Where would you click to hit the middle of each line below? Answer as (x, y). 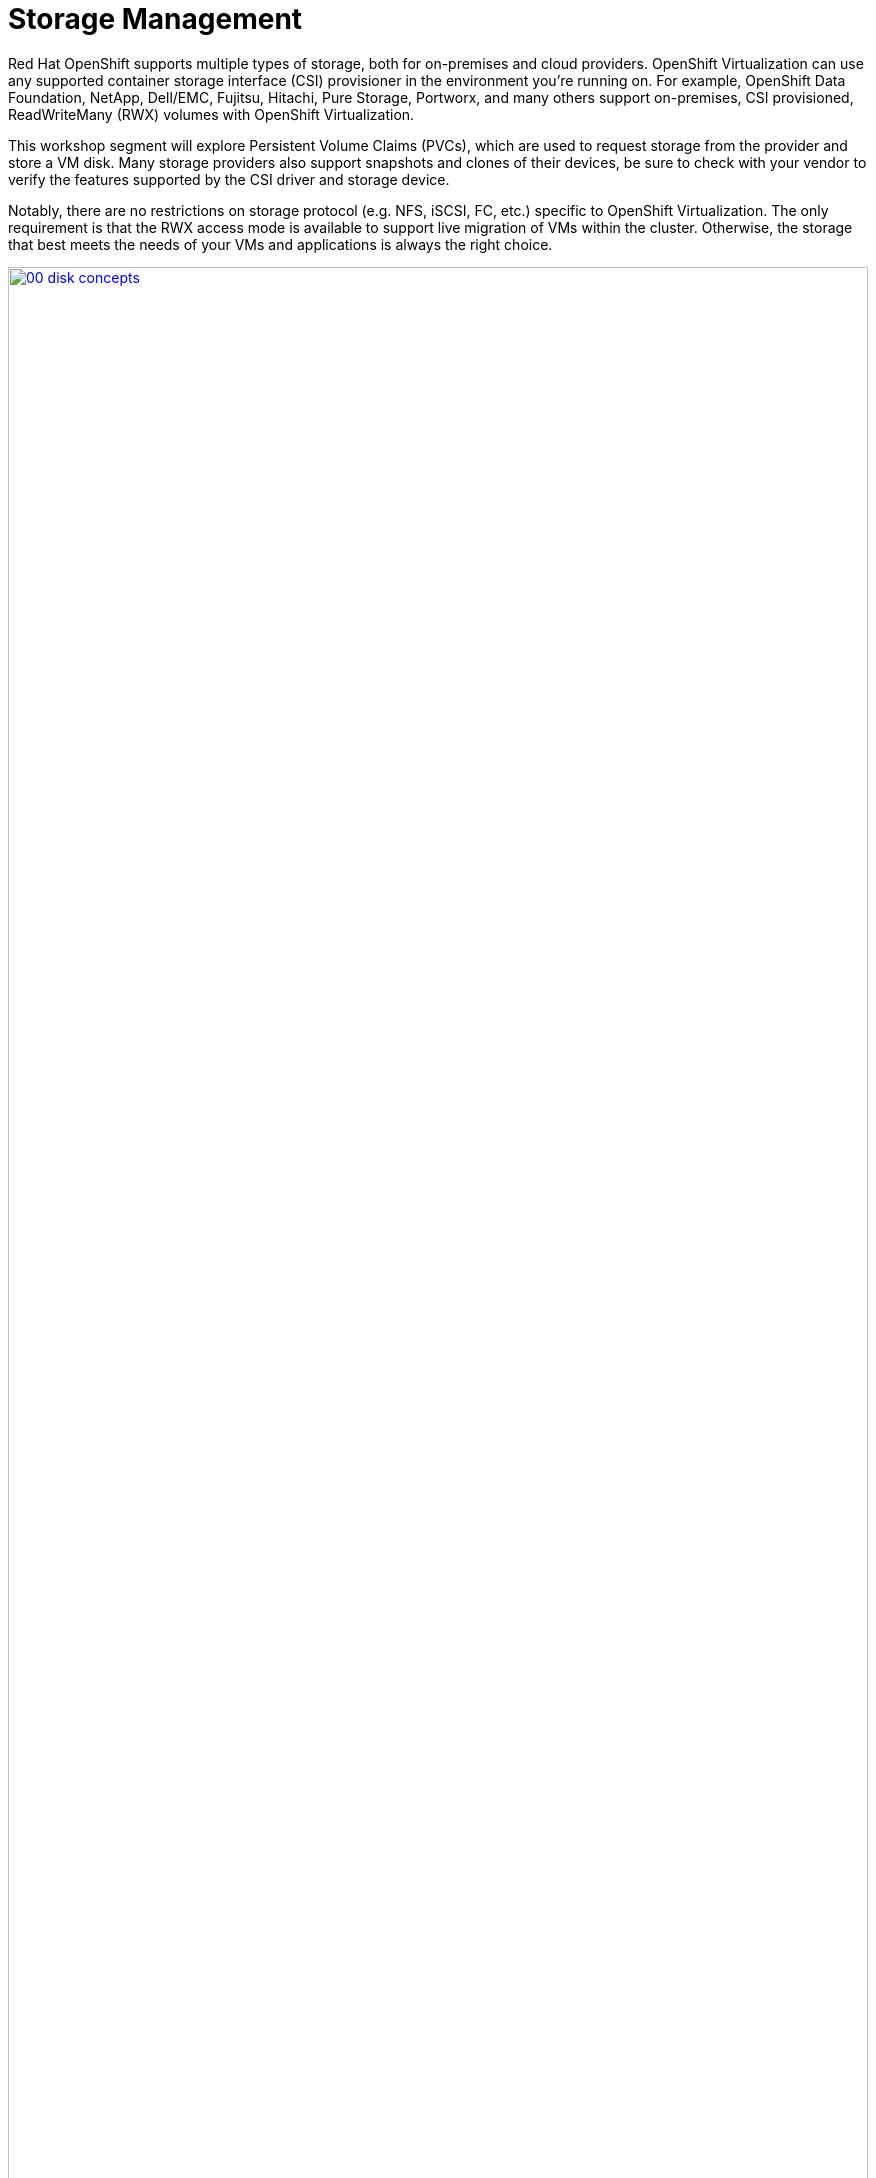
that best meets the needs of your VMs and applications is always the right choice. (280, 244)
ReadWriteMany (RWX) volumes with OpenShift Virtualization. (211, 114)
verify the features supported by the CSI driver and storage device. (229, 179)
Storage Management (155, 19)
